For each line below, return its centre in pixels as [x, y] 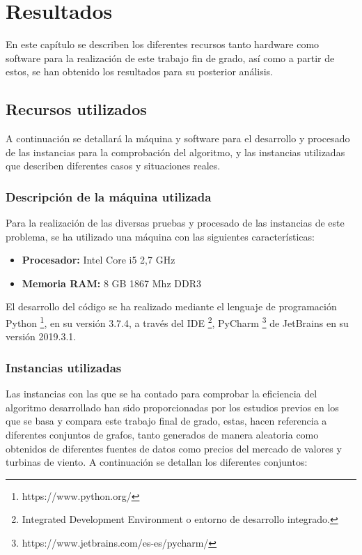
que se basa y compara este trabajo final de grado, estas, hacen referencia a [166, 421]
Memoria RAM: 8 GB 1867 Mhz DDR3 [111, 283]
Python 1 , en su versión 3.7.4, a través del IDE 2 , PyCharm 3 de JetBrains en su [177, 322]
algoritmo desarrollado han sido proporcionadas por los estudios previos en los [172, 407]
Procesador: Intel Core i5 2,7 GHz [99, 260]
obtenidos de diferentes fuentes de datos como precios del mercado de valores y [174, 448]
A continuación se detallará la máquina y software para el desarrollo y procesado [178, 138]
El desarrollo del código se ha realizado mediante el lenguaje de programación [171, 306]
